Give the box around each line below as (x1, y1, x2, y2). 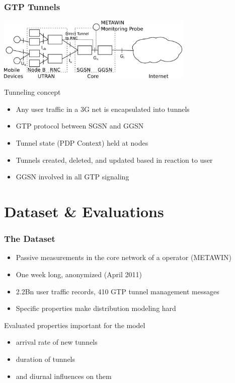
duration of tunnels (16, 353, 75, 364)
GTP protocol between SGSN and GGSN (16, 120, 144, 131)
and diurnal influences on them (16, 370, 112, 381)
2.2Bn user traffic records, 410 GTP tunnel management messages (16, 286, 219, 296)
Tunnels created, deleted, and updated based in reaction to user (16, 154, 213, 165)
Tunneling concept (4, 87, 61, 97)
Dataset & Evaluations (4, 201, 164, 221)
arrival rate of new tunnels (16, 337, 98, 347)
